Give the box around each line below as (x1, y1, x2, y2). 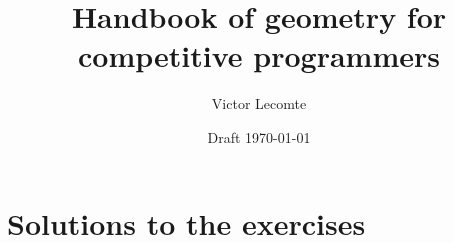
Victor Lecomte (211, 93, 307, 114)
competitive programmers (78, 35, 440, 76)
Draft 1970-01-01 (207, 126, 311, 147)
